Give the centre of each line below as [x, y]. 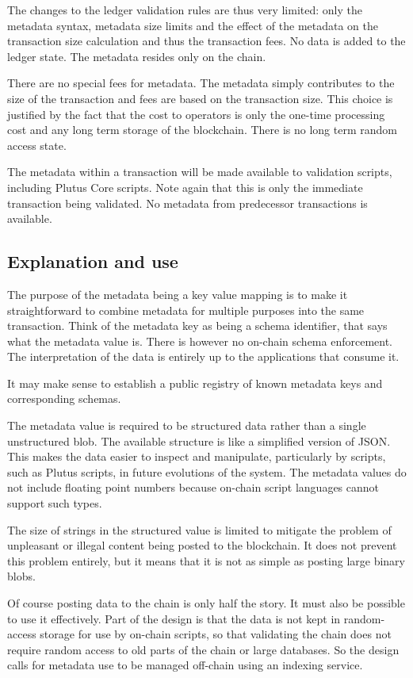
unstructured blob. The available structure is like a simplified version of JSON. [199, 441]
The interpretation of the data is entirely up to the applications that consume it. [203, 356]
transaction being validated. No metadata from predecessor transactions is [187, 203]
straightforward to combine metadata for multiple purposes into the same [186, 310]
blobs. [21, 576]
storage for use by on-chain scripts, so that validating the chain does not [216, 634]
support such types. [55, 503]
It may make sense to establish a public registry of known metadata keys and [195, 383]
